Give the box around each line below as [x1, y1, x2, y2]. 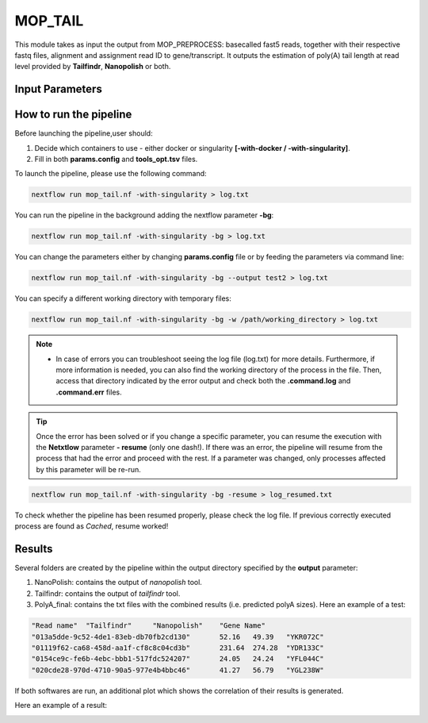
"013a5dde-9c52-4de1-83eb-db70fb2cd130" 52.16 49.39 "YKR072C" [31, 632, 324, 641]
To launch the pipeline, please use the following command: [14, 169, 207, 179]
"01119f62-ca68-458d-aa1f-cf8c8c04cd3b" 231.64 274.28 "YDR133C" [31, 644, 324, 652]
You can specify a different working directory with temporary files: [14, 294, 231, 303]
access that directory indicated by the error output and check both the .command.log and [55, 376, 351, 386]
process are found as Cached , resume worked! [14, 521, 169, 531]
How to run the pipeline [14, 108, 132, 121]
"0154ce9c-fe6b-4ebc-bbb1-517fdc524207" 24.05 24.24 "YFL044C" [31, 655, 324, 663]
